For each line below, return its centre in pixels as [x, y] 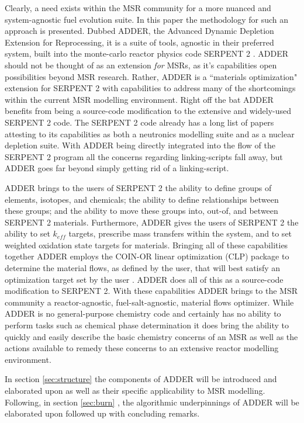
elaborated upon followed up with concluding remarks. [102, 413]
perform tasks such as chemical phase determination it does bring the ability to [147, 325]
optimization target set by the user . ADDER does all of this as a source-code [144, 279]
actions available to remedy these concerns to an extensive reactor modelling [142, 348]
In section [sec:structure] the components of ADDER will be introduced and [141, 379]
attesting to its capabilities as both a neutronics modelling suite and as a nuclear [150, 134]
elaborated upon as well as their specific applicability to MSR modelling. [135, 390]
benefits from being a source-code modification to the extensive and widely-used [148, 111]
